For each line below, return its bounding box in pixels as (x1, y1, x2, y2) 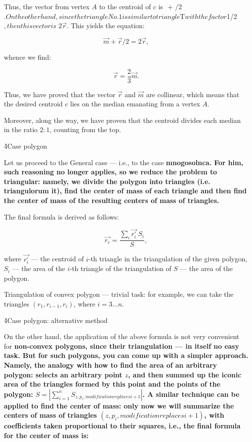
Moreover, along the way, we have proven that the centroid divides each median (4, 115, 241, 125)
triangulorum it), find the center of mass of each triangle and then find (4, 186, 247, 196)
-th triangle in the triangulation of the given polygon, (88, 254, 248, 264)
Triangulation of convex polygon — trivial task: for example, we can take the (4, 289, 234, 299)
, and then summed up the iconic (128, 369, 241, 379)
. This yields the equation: (67, 20, 145, 31)
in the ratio (4, 124, 38, 135)
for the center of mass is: (4, 430, 89, 440)
